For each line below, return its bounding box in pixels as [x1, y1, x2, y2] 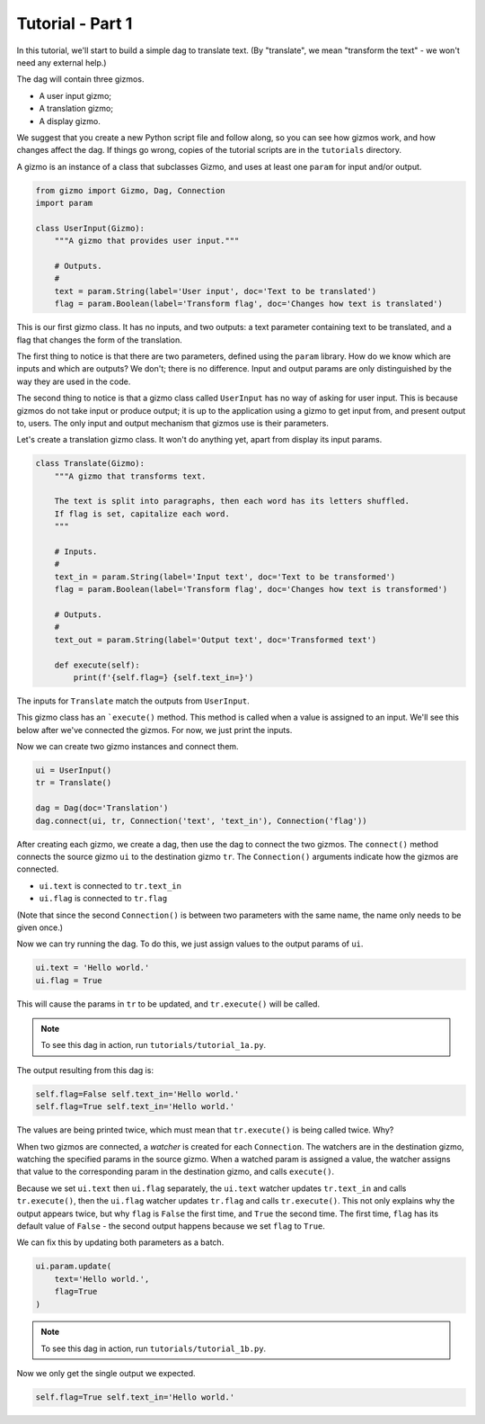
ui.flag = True [35, 975, 102, 985]
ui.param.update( [35, 1261, 112, 1272]
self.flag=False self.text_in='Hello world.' [35, 1088, 240, 1099]
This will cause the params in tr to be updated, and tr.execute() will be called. [16, 999, 321, 1009]
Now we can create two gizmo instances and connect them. [16, 741, 239, 752]
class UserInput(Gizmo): [35, 223, 145, 233]
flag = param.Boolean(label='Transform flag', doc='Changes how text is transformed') [54, 585, 448, 595]
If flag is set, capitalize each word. [54, 508, 231, 519]
